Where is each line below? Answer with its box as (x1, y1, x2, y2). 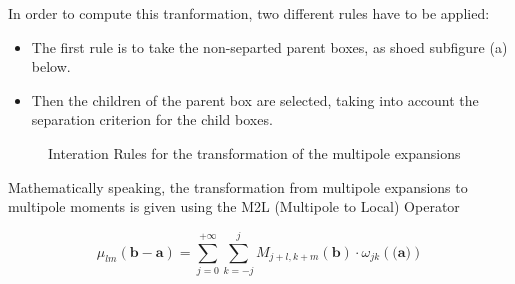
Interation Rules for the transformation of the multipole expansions (48, 142, 461, 163)
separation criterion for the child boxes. (31, 109, 273, 130)
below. (31, 56, 71, 77)
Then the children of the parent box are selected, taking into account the (31, 89, 479, 110)
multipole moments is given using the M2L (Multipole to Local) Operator (8, 196, 460, 217)
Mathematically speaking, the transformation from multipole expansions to (8, 176, 468, 197)
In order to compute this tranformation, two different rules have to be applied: (8, 3, 490, 23)
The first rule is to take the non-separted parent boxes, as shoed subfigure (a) (31, 36, 508, 57)
